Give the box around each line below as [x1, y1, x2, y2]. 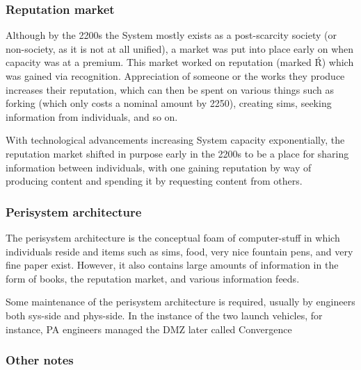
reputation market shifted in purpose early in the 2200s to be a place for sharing [6, 146, 349, 160]
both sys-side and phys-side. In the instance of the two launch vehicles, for [6, 308, 323, 322]
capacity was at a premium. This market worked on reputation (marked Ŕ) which [6, 55, 354, 69]
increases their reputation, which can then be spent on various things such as [6, 82, 335, 96]
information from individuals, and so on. [6, 109, 178, 124]
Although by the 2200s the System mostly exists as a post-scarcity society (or [6, 28, 337, 42]
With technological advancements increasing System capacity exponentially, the [6, 133, 345, 147]
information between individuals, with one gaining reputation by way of [6, 160, 312, 174]
